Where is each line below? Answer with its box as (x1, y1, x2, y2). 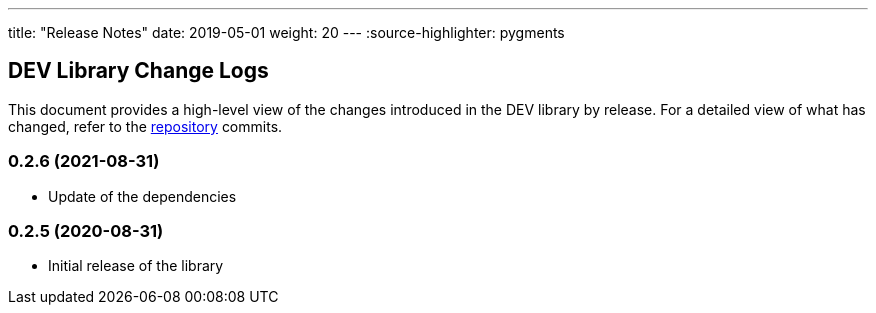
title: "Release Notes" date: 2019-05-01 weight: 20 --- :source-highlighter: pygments (8, 24, 565, 41)
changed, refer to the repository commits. (8, 117, 283, 135)
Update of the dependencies (48, 187, 237, 205)
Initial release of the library (48, 257, 224, 275)
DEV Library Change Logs (8, 58, 269, 84)
